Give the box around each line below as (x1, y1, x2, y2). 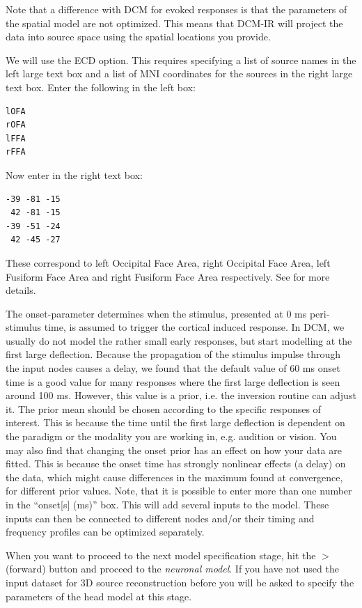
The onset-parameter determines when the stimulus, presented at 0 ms (6, 306, 307, 320)
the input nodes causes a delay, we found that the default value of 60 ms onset (6, 361, 340, 375)
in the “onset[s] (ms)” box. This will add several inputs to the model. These (6, 497, 329, 511)
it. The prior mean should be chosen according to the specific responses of (6, 401, 321, 416)
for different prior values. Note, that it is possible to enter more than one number (6, 483, 352, 498)
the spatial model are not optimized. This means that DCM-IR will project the (6, 15, 343, 30)
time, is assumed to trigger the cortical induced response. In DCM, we (44, 320, 345, 334)
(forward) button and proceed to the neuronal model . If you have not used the (6, 561, 339, 576)
